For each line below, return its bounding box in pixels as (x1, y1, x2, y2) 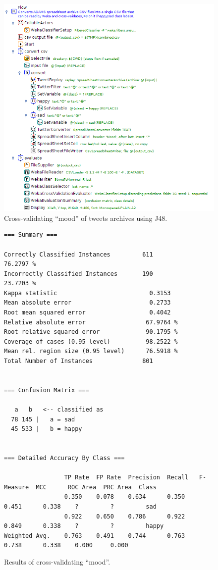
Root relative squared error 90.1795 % (4, 328, 178, 336)
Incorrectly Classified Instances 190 (4, 270, 153, 277)
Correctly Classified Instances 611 (4, 251, 153, 258)
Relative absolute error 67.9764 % (4, 318, 178, 326)
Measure (4, 483, 29, 491)
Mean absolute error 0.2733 (4, 299, 171, 307)
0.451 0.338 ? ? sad (4, 503, 157, 510)
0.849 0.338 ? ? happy (4, 522, 164, 530)
